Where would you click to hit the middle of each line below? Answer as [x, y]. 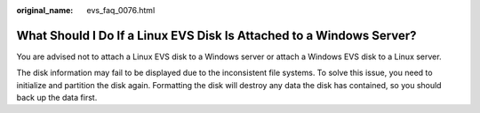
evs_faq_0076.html [121, 10]
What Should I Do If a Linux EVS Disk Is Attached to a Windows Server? [216, 35]
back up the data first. [57, 98]
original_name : [45, 10]
